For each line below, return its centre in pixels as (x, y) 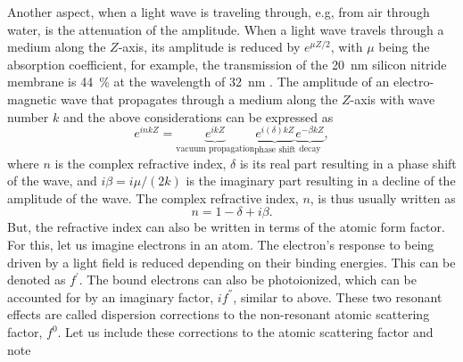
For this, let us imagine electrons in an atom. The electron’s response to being (221, 245)
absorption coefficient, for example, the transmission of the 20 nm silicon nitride (227, 64)
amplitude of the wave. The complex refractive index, (153, 197)
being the (404, 47)
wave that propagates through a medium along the (199, 99)
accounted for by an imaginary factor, (111, 296)
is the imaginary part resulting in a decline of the (321, 181)
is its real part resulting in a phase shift (348, 163)
